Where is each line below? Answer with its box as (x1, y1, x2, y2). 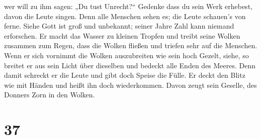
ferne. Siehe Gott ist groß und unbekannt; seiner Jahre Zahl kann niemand (4, 21, 234, 31)
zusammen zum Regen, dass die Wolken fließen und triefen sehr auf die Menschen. (4, 40, 257, 51)
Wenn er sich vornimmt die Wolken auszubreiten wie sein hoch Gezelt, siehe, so (4, 50, 249, 60)
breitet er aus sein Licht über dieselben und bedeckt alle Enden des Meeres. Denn (4, 60, 256, 70)
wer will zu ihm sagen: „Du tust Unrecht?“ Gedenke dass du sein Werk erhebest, (4, 1, 252, 11)
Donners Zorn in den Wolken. (4, 89, 95, 100)
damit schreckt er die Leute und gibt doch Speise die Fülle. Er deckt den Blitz (4, 70, 245, 80)
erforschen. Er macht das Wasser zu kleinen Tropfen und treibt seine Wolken (4, 30, 240, 41)
